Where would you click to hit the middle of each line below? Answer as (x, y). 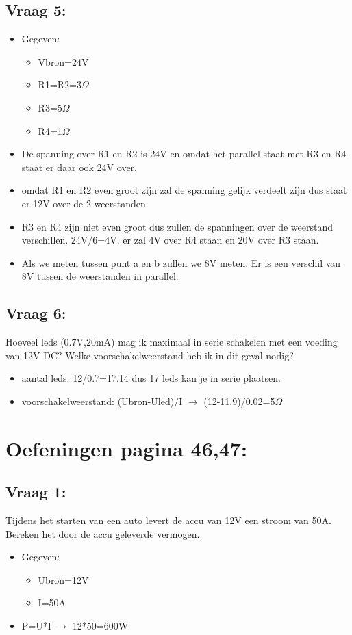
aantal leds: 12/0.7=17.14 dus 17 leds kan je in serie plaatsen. (151, 378)
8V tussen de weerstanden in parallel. (100, 276)
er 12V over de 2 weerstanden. (85, 203)
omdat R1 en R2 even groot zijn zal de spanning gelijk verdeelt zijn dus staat (184, 190)
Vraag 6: (36, 313)
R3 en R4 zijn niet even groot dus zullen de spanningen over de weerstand (177, 226)
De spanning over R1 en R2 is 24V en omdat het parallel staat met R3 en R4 (184, 154)
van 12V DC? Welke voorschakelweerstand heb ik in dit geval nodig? (150, 355)
